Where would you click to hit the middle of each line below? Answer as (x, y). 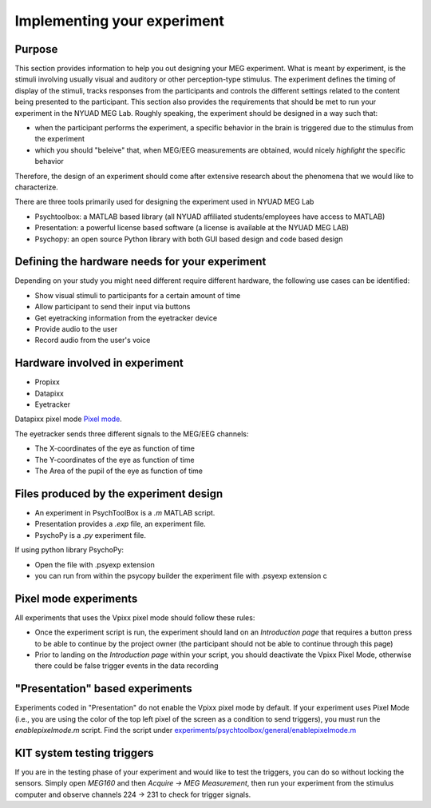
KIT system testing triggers (85, 752)
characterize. (37, 187)
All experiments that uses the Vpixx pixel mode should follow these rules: (135, 617)
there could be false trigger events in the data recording (127, 666)
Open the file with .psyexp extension (95, 564)
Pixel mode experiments (76, 598)
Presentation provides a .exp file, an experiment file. (121, 524)
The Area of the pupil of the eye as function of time (119, 471)
